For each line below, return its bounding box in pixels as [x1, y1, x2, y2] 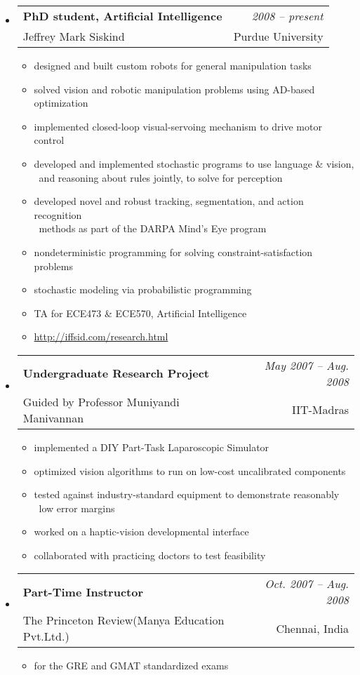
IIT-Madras [291, 401, 349, 418]
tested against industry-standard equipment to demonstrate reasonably [34, 487, 340, 502]
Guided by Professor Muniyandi [22, 393, 180, 410]
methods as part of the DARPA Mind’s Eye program [39, 221, 267, 236]
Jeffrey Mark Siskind [22, 28, 125, 44]
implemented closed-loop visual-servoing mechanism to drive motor [34, 119, 322, 133]
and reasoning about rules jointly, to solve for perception [39, 170, 283, 185]
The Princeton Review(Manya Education [22, 612, 225, 629]
